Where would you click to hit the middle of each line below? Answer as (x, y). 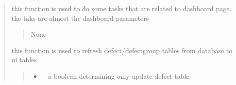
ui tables (24, 60)
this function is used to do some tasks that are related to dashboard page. (121, 8)
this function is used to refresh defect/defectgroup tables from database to (122, 50)
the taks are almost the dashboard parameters (80, 18)
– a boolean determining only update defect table (116, 76)
